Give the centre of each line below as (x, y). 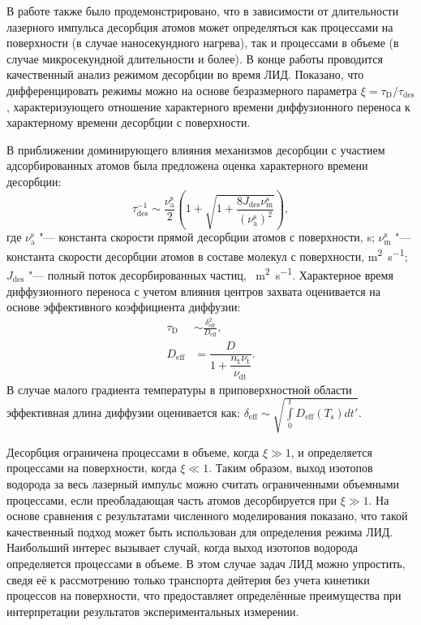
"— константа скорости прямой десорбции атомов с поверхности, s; (207, 237)
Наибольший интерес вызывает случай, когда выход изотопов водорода (183, 547)
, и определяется (331, 451)
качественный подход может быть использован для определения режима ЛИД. (200, 531)
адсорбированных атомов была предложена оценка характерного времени (187, 165)
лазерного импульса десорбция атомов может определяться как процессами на (200, 26)
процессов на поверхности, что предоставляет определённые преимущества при (204, 595)
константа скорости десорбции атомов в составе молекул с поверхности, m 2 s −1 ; (207, 255)
